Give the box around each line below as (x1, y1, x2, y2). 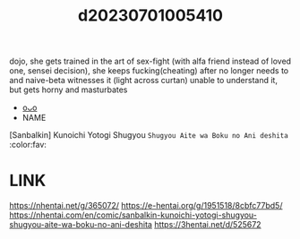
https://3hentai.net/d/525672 (153, 219, 261, 230)
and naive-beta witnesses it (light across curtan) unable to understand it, (9, 75, 278, 86)
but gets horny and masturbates (9, 84, 128, 95)
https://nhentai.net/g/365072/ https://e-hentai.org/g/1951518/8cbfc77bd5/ (9, 201, 283, 211)
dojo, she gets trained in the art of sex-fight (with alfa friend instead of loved (9, 55, 292, 67)
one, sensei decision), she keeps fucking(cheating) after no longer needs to (9, 65, 289, 76)
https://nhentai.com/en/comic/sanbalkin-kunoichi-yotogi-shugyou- (9, 209, 258, 220)
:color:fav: (9, 140, 47, 150)
